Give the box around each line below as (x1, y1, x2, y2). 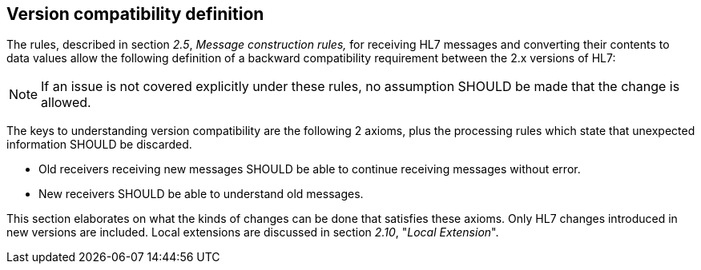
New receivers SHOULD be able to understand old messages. (38, 187, 364, 201)
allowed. (41, 94, 91, 111)
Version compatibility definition (6, 4, 264, 24)
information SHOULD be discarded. (6, 137, 192, 152)
